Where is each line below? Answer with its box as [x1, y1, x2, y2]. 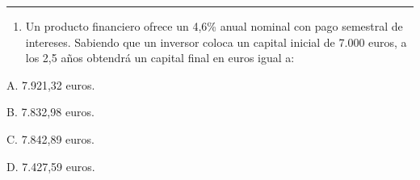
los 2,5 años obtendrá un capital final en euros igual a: [25, 49, 295, 66]
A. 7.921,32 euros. [6, 76, 95, 93]
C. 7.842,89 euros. [6, 130, 95, 147]
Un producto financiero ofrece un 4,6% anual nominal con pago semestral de [25, 18, 403, 34]
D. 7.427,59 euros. [6, 157, 95, 174]
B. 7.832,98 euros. [6, 103, 94, 120]
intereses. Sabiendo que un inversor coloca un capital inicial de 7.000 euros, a [25, 33, 407, 50]
